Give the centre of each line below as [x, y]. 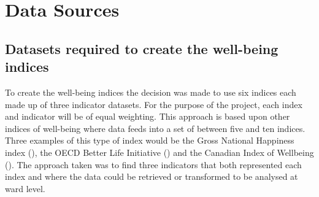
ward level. [25, 188]
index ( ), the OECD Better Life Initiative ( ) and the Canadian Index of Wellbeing [159, 152]
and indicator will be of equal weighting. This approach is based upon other [148, 116]
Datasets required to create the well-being [142, 48]
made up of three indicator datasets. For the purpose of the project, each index [154, 104]
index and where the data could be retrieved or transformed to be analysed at [152, 176]
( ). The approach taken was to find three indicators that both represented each [153, 164]
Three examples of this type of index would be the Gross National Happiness [150, 140]
